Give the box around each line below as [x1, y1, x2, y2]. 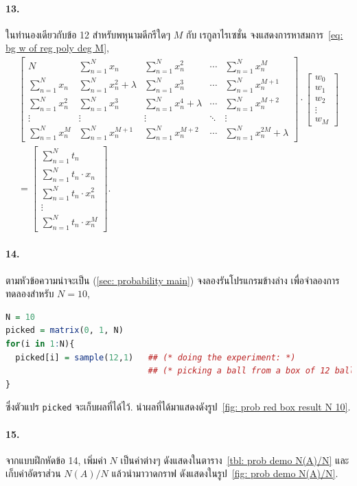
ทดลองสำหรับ [5, 286, 54, 301]
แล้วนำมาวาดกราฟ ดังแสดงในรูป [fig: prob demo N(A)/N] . [111, 466, 338, 481]
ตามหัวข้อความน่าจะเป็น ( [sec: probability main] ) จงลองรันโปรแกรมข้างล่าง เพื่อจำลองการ [5, 273, 340, 287]
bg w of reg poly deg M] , [5, 40, 109, 55]
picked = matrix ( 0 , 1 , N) [5, 325, 124, 336]
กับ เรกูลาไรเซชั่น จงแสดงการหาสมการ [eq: [185, 27, 343, 41]
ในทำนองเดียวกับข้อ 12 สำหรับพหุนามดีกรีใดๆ [5, 27, 171, 41]
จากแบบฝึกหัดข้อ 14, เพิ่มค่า [5, 452, 106, 467]
